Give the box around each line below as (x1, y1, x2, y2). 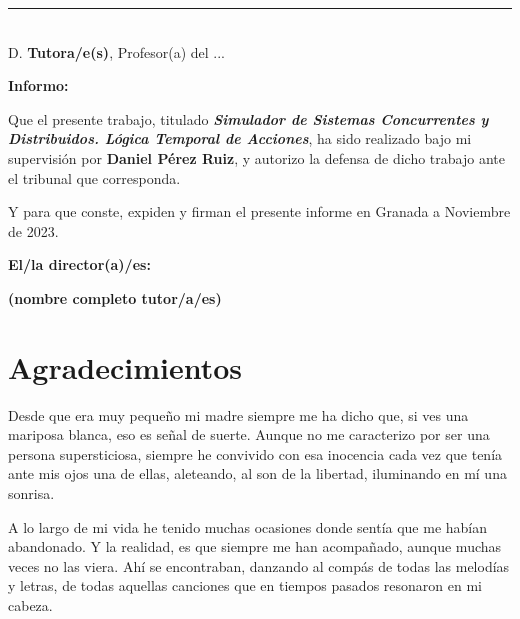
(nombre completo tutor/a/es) (8, 287, 222, 308)
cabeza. (8, 595, 53, 615)
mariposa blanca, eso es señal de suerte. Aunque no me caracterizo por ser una (8, 424, 490, 445)
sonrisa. (8, 483, 55, 504)
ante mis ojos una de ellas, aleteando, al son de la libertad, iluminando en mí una (8, 463, 507, 484)
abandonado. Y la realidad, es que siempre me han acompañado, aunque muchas (8, 536, 502, 557)
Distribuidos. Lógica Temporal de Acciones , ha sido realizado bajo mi (8, 128, 472, 149)
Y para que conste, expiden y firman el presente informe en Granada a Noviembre (8, 201, 511, 222)
